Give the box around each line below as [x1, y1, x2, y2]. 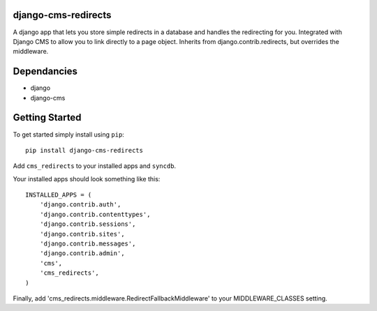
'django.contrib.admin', [39, 250, 125, 257]
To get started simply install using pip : [13, 130, 125, 139]
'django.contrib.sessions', [39, 220, 136, 228]
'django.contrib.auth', [39, 201, 121, 208]
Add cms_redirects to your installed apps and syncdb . [13, 162, 177, 170]
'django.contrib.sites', [39, 230, 125, 238]
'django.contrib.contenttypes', [39, 210, 151, 218]
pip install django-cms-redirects [25, 146, 143, 154]
